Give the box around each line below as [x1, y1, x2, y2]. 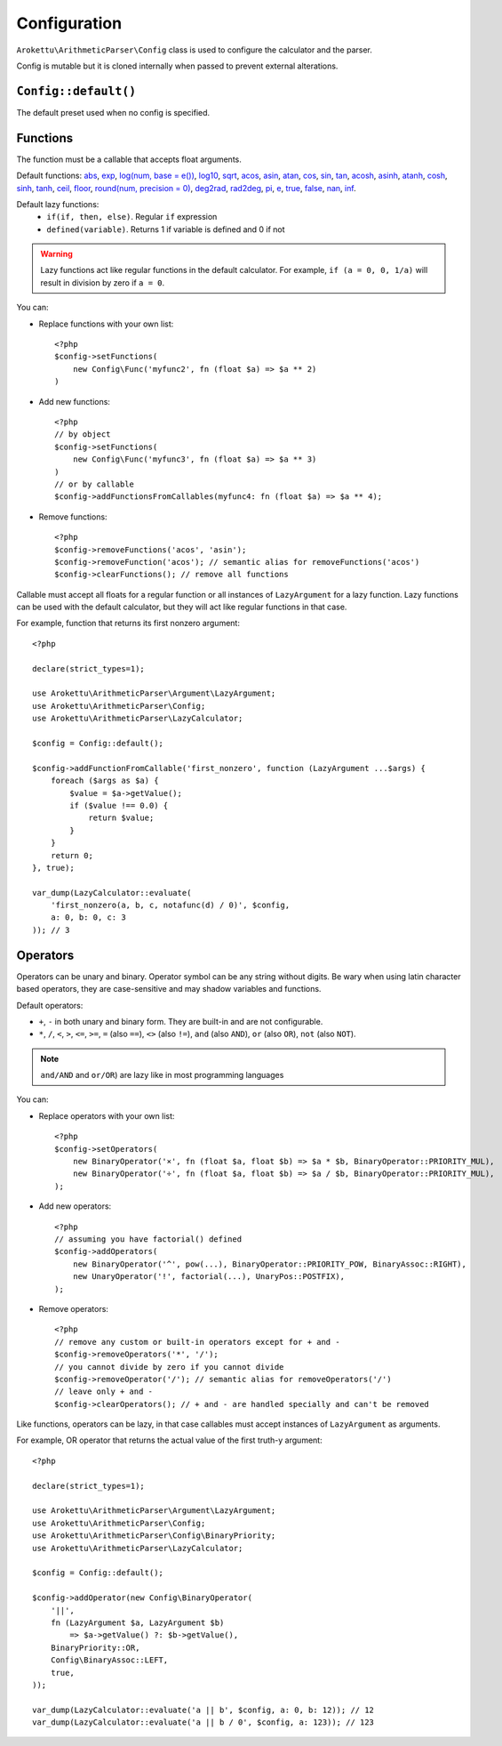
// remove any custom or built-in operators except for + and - [54, 1337, 341, 1347]
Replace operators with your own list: [38, 1110, 175, 1121]
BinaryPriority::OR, [50, 1642, 140, 1653]
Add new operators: [38, 1201, 112, 1211]
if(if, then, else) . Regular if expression [46, 212, 218, 222]
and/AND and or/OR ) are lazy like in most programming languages [40, 1070, 284, 1081]
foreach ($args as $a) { [50, 776, 159, 786]
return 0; [50, 850, 93, 860]
